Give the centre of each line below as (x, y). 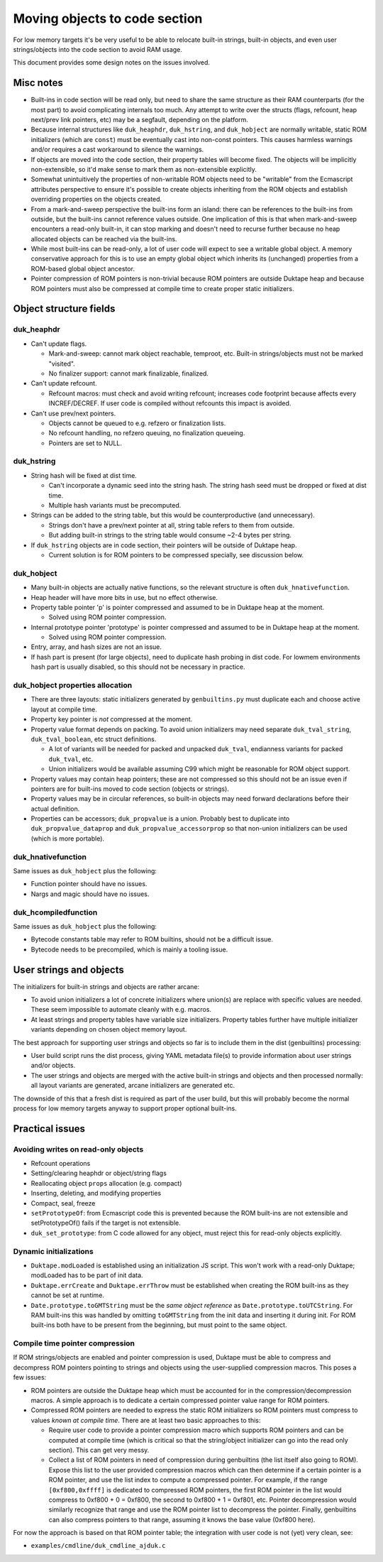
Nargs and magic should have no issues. (90, 894)
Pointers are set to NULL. (85, 443)
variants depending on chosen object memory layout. (109, 1029)
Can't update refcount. (64, 383)
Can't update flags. (59, 344)
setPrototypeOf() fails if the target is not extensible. (106, 1223)
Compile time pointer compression (74, 1343)
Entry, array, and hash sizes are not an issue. (96, 647)
